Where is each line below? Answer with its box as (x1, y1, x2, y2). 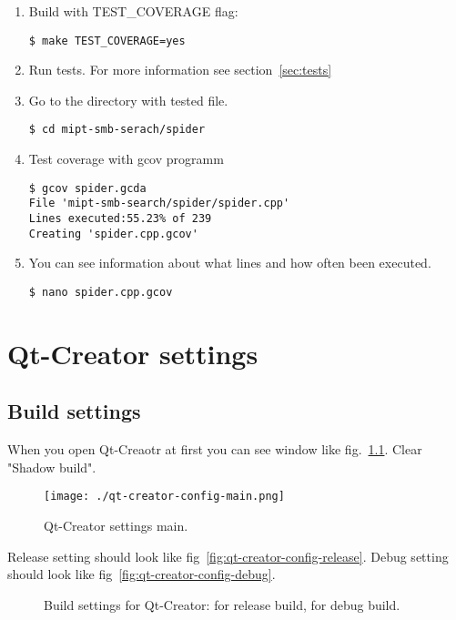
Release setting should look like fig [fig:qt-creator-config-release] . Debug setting (7, 546, 449, 565)
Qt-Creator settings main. (44, 515, 188, 534)
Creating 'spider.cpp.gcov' (28, 227, 198, 240)
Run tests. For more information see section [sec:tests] (28, 60, 332, 79)
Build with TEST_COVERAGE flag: (28, 2, 238, 20)
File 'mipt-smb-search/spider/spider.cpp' (28, 197, 290, 210)
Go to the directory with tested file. (28, 90, 228, 109)
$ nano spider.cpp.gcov (28, 285, 173, 299)
